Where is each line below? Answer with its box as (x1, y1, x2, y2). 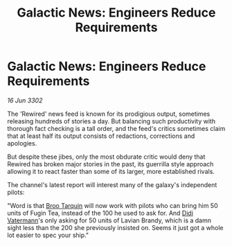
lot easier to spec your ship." (7, 231, 89, 239)
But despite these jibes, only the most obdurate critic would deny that (7, 152, 206, 161)
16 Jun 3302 (7, 96, 43, 105)
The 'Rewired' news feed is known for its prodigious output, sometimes (7, 109, 211, 118)
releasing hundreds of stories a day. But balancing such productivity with (7, 116, 216, 125)
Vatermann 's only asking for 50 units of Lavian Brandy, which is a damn (7, 216, 211, 225)
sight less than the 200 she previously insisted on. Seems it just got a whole (7, 223, 224, 231)
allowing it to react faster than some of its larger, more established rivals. (7, 167, 215, 175)
